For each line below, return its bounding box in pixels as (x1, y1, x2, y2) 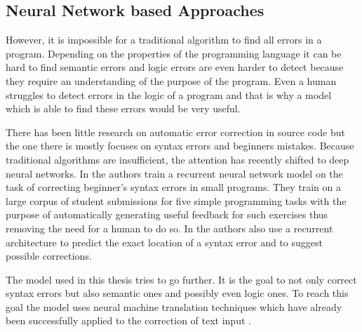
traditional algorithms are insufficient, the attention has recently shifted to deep (6, 152, 349, 166)
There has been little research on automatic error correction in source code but (6, 124, 345, 139)
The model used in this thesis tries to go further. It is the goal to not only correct (6, 272, 357, 286)
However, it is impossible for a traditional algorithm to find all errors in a (6, 32, 322, 47)
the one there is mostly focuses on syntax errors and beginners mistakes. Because (6, 138, 354, 153)
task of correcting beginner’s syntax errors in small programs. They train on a (6, 180, 341, 194)
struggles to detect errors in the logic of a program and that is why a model (6, 87, 332, 102)
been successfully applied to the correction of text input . (6, 313, 251, 328)
